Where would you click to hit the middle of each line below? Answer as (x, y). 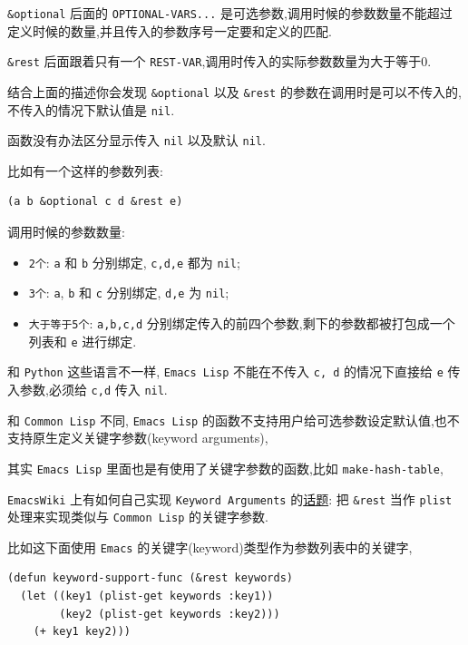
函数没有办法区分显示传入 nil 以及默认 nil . (136, 140)
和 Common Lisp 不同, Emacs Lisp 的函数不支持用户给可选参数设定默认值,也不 (234, 420)
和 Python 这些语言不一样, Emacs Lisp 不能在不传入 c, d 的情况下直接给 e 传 (234, 371)
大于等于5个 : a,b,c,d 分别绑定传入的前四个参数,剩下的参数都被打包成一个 (242, 322)
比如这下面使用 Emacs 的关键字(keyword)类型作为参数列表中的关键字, (210, 547)
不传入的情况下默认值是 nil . (91, 109)
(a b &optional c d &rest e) (95, 202)
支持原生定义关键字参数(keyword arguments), (138, 438)
